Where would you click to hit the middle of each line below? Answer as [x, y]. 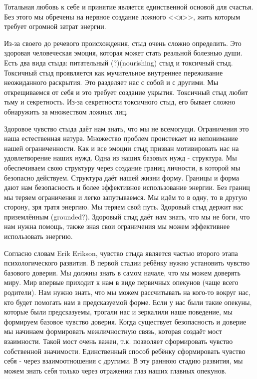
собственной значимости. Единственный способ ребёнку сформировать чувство [125, 351]
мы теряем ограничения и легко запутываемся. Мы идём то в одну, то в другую [126, 197]
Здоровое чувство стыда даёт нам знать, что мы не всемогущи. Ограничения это [127, 128]
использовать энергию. [38, 236]
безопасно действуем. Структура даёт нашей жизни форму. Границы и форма [122, 177]
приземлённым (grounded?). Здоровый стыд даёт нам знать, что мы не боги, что [127, 216]
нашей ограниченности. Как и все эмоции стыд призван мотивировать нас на [122, 148]
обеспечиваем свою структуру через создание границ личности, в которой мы [122, 167]
